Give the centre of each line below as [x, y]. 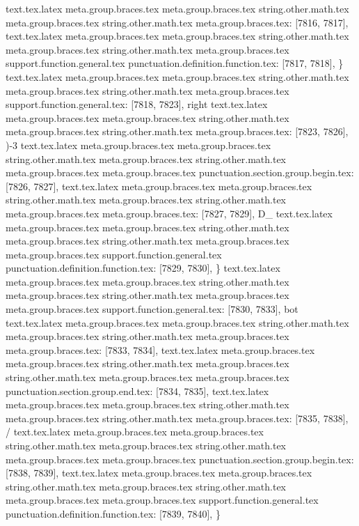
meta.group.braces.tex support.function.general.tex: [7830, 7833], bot [152, 309]
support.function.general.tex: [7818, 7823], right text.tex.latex [137, 104]
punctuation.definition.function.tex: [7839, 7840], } [113, 513]
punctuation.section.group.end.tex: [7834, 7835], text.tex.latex [137, 390]
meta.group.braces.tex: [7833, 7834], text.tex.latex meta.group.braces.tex [160, 349]
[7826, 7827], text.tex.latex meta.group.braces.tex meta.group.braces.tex [159, 186]
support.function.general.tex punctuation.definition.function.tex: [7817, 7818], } [175, 63]
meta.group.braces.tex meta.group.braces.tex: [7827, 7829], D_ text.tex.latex [169, 213]
